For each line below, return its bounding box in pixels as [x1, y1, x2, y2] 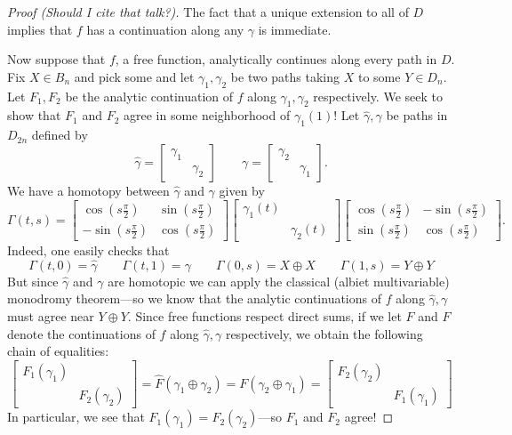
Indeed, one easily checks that [7, 241, 170, 260]
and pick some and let [74, 67, 195, 85]
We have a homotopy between [7, 181, 170, 199]
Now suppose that [7, 50, 106, 68]
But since [7, 271, 59, 290]
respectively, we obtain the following [225, 324, 423, 342]
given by [219, 181, 265, 199]
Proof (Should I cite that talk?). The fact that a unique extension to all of [7, 3, 409, 20]
